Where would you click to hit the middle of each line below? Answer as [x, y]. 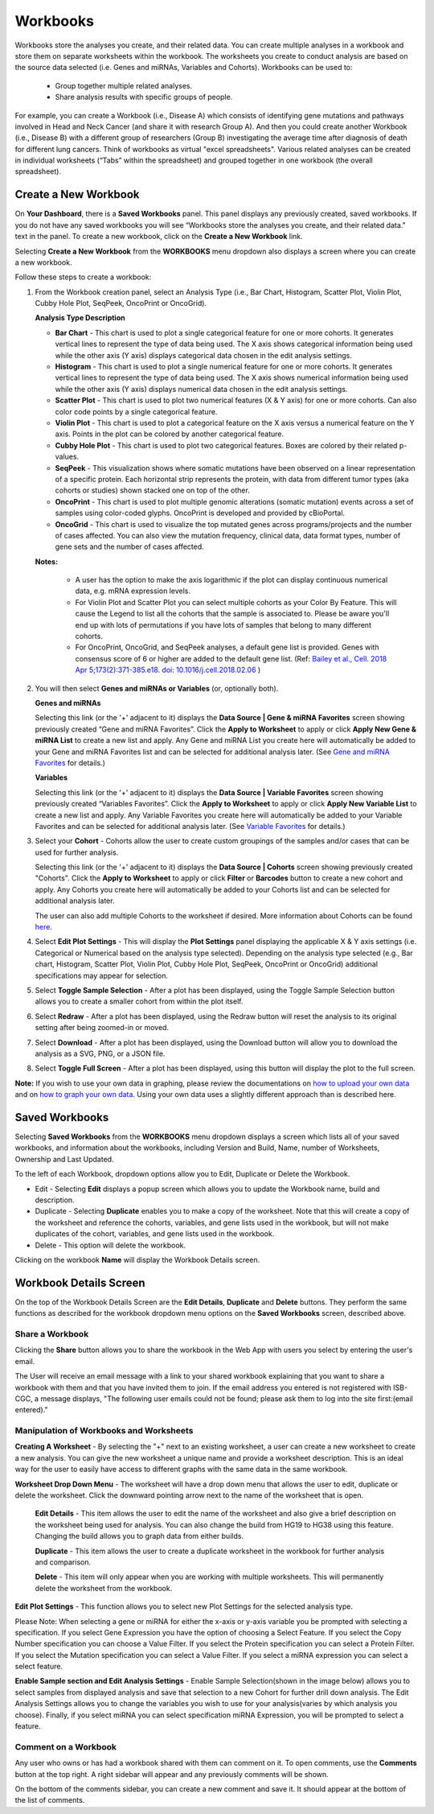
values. [67, 457]
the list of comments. [50, 1800]
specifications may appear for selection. [102, 975]
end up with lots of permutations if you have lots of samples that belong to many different [223, 625]
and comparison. [63, 1562]
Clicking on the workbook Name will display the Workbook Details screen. [137, 1259]
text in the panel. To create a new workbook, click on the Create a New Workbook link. [159, 237]
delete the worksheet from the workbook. [104, 1588]
